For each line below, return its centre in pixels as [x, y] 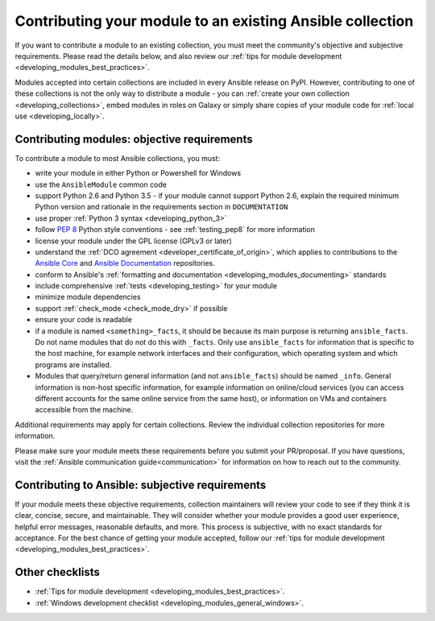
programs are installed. [73, 364]
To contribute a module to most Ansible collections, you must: [118, 158]
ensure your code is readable [84, 320]
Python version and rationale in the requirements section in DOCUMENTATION [162, 207]
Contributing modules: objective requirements [134, 139]
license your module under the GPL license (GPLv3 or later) [134, 241]
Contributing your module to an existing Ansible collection [214, 21]
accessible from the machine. [84, 410]
